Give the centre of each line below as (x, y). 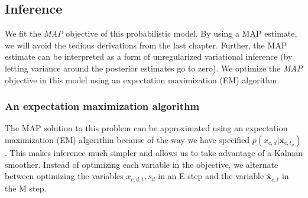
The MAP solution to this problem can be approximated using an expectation (146, 128)
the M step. (26, 188)
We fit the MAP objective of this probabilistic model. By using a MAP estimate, (151, 33)
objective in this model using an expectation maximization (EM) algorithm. (142, 79)
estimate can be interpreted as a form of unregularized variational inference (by (149, 56)
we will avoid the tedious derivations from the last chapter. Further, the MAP (146, 45)
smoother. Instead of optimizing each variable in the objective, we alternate (142, 164)
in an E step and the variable (211, 176)
